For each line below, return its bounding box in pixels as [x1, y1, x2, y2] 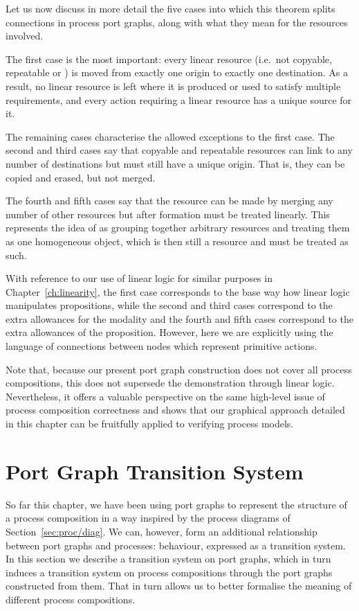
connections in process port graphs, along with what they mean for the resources [6, 15, 348, 29]
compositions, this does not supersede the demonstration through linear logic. [6, 375, 335, 390]
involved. [6, 28, 44, 43]
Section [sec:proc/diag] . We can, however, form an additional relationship [6, 524, 317, 538]
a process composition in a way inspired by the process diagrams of [6, 511, 291, 525]
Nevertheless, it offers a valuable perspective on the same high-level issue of [6, 389, 325, 403]
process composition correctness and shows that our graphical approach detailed [6, 402, 345, 417]
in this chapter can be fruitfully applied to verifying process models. [6, 416, 294, 431]
